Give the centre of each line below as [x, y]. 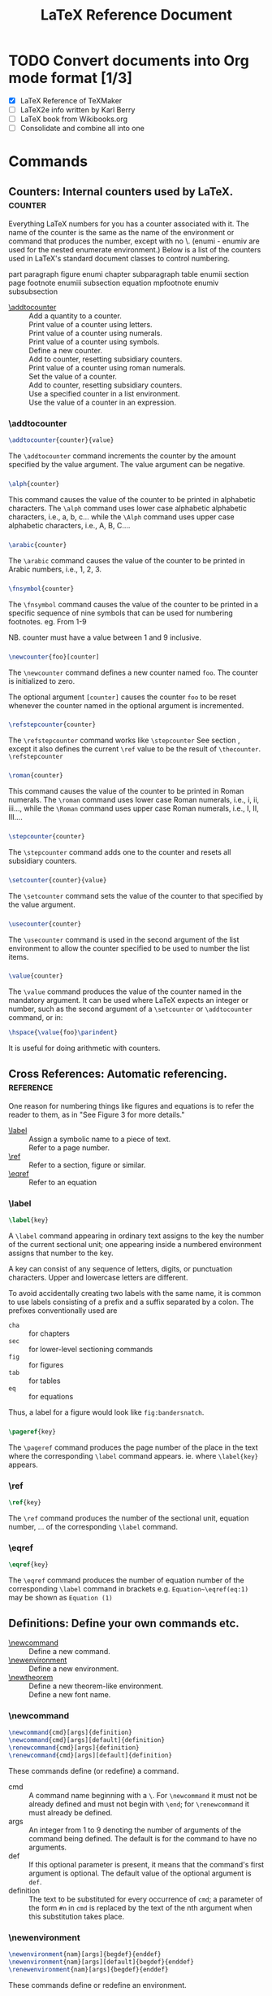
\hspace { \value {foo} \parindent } [63, 1033]
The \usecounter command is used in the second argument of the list [124, 939]
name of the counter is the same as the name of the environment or [121, 233]
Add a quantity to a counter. [75, 316]
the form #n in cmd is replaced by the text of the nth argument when [141, 1907]
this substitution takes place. [76, 1916]
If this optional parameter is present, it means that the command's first [147, 1864]
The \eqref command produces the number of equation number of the [127, 1580]
